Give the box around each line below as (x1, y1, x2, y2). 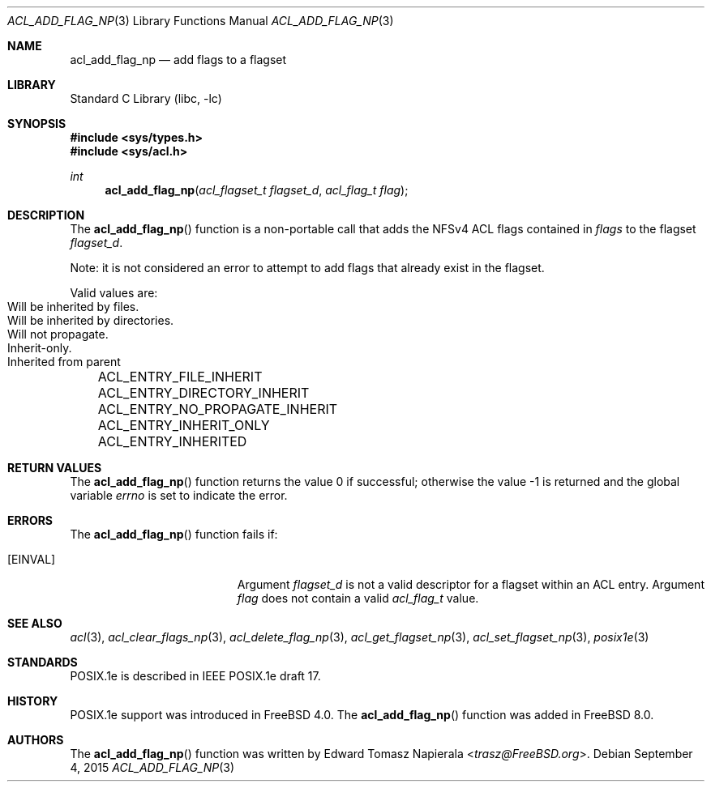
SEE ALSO (7, 616, 62, 630)
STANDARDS (7, 655, 78, 669)
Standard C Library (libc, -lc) (70, 92, 222, 105)
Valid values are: (70, 286, 158, 300)
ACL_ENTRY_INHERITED (97, 433, 247, 449)
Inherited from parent (7, 355, 121, 368)
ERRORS (7, 513, 54, 527)
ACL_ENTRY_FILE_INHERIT (97, 368, 263, 385)
